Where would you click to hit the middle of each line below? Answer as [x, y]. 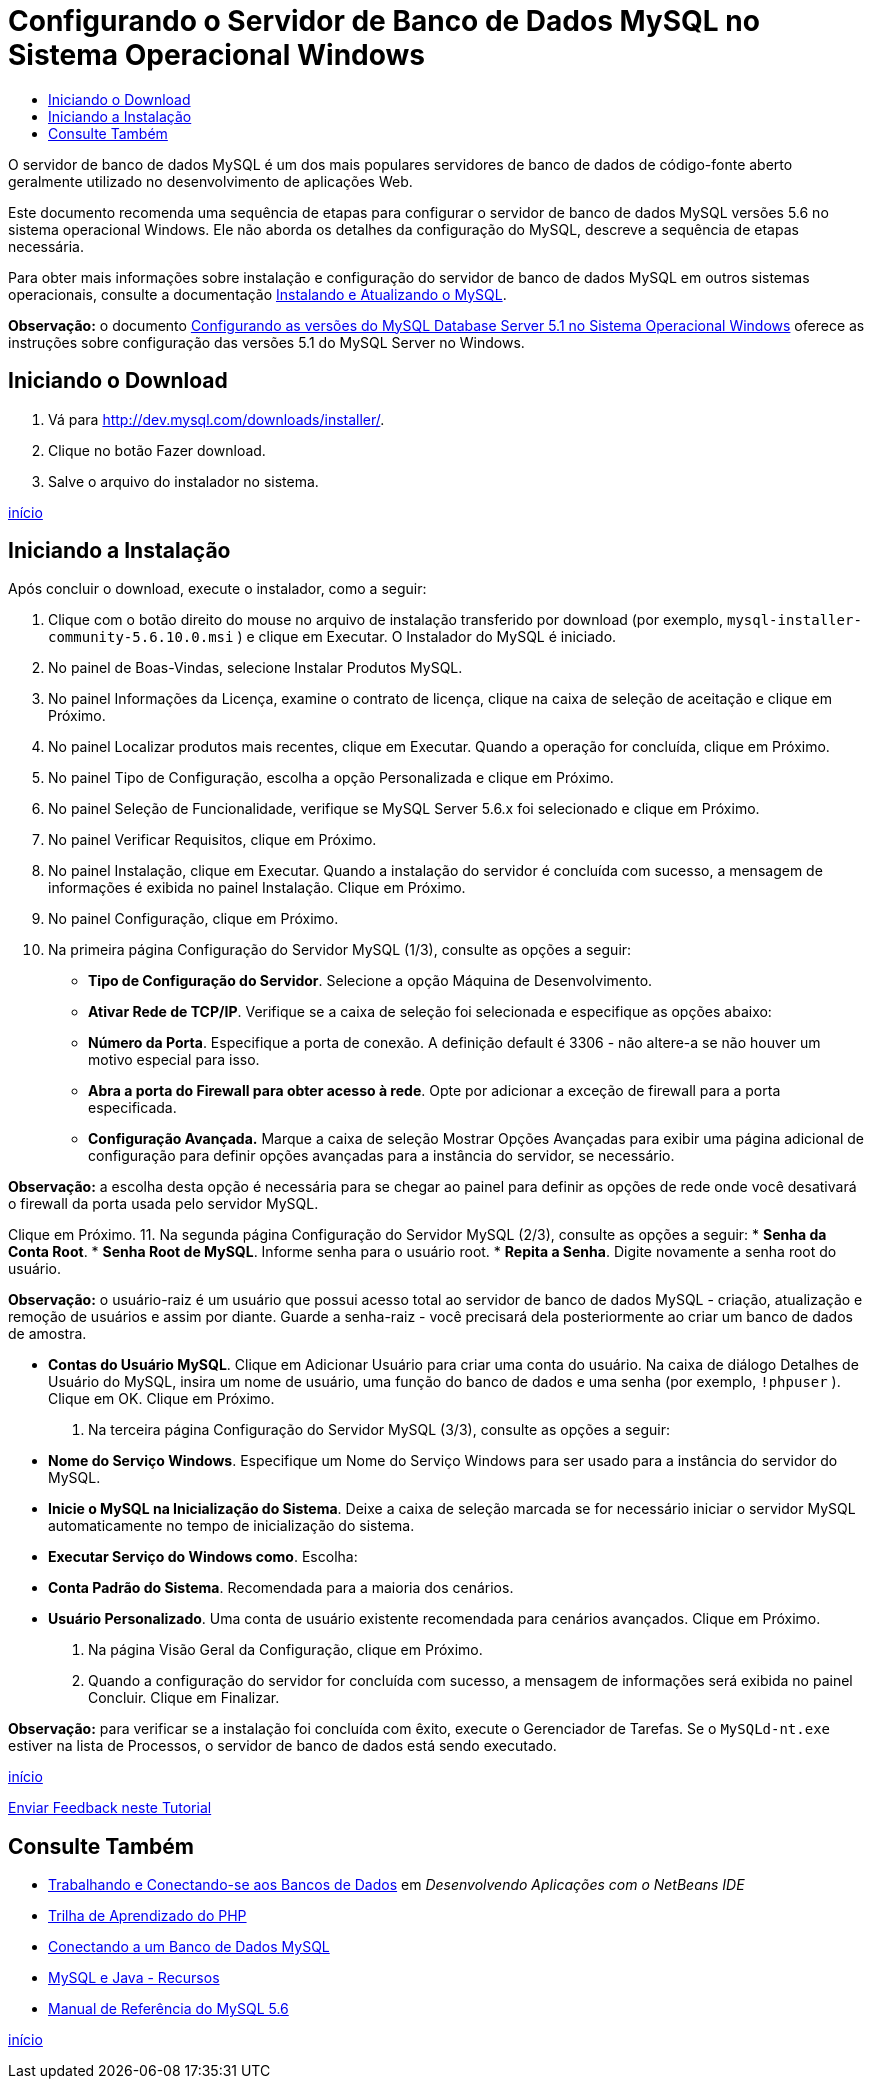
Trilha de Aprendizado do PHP [147, 1916]
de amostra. [47, 1334]
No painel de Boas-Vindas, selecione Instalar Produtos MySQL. [255, 668]
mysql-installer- [794, 620]
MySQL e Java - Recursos [134, 1978]
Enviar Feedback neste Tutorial [110, 1808]
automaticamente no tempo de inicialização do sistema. [231, 1526]
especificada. [132, 1108]
